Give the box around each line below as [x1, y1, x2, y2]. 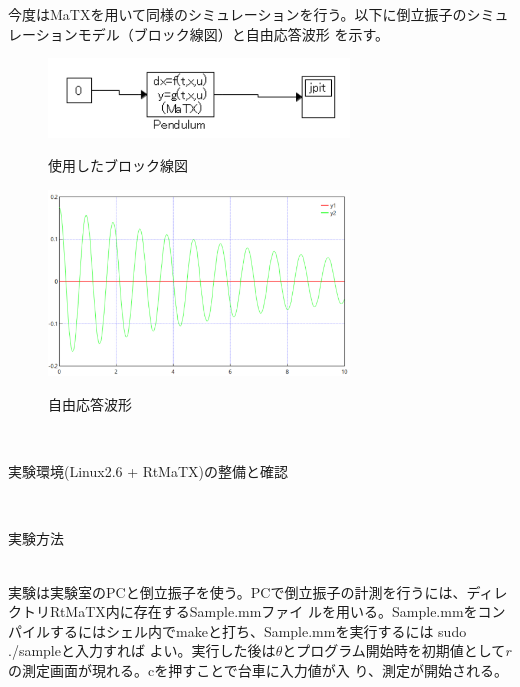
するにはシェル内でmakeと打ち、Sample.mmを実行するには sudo [49, 620, 467, 641]
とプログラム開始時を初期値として [282, 640, 506, 661]
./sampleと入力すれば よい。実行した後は [8, 640, 276, 661]
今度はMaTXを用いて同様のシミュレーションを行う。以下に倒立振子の [8, 4, 467, 24]
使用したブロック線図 [48, 155, 188, 176]
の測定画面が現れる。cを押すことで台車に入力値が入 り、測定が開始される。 [8, 659, 508, 680]
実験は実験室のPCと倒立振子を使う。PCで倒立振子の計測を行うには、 [8, 581, 467, 602]
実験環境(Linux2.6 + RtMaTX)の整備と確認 [8, 461, 289, 482]
